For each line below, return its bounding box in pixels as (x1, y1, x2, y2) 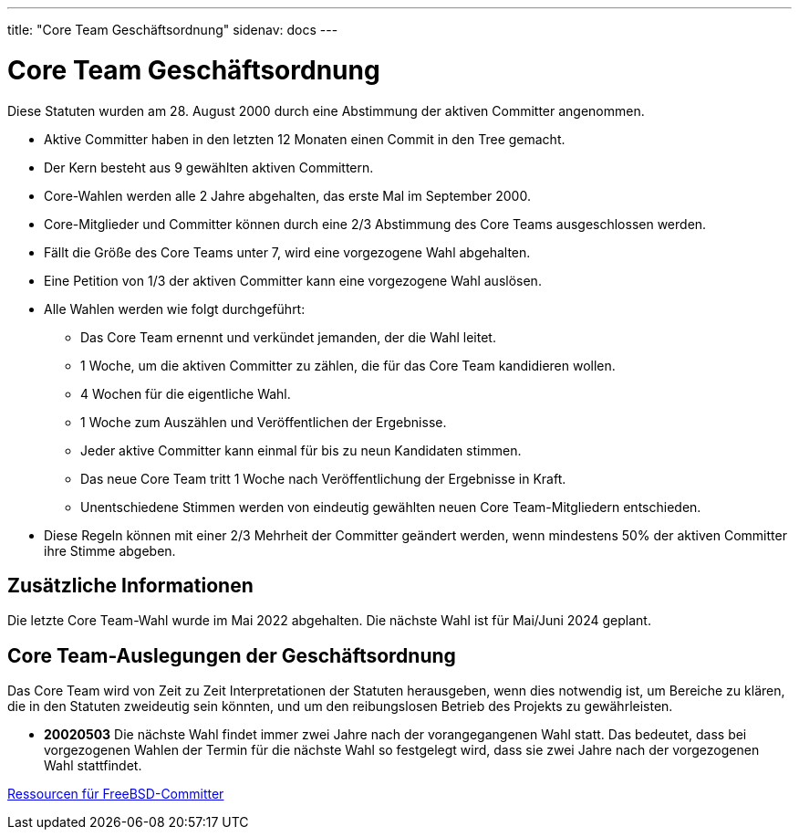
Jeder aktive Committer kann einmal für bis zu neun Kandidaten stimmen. (80, 442, 522, 458)
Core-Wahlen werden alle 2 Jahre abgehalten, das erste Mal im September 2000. (44, 187, 531, 204)
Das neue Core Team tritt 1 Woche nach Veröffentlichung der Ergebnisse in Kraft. (80, 470, 566, 487)
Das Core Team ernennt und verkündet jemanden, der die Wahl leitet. (80, 329, 496, 345)
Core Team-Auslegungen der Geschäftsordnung (7, 643, 456, 667)
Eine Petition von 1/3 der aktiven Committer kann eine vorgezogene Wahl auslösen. (44, 272, 542, 288)
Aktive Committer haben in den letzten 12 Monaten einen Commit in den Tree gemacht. (44, 131, 566, 147)
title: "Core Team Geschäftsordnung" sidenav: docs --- (7, 22, 338, 37)
